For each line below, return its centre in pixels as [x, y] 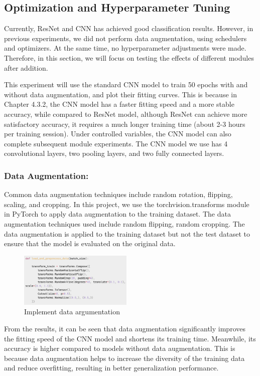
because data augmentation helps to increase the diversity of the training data [124, 358]
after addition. [26, 67]
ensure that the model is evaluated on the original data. [90, 243]
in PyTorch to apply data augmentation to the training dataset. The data [117, 214]
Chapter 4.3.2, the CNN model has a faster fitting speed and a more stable [119, 104]
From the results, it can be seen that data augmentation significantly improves [125, 329]
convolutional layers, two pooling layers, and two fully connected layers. [114, 153]
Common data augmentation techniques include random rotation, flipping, [118, 194]
